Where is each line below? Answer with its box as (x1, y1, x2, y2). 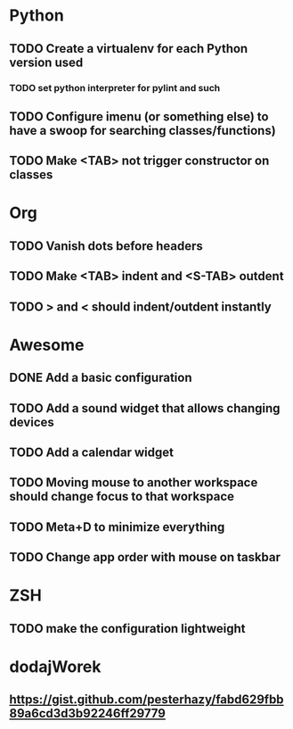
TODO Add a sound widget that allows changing (9, 401, 281, 416)
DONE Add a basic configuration (9, 370, 192, 385)
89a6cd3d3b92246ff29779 (9, 706, 167, 721)
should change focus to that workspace (9, 489, 234, 504)
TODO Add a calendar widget (9, 445, 174, 460)
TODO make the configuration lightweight (9, 621, 246, 636)
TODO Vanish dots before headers (9, 238, 203, 253)
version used (9, 54, 84, 70)
